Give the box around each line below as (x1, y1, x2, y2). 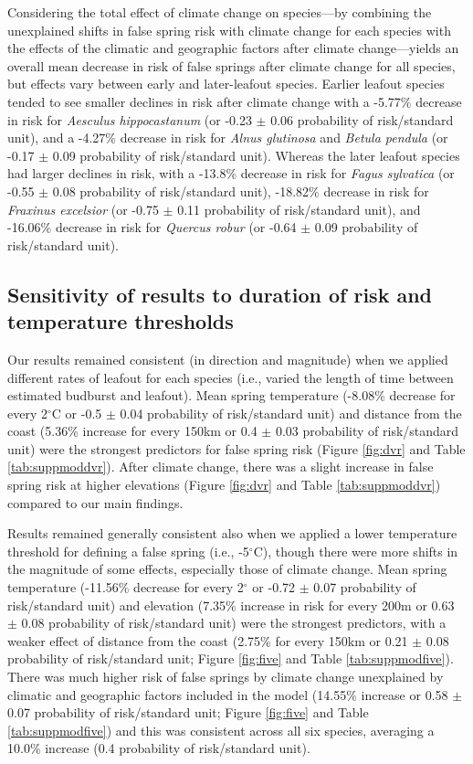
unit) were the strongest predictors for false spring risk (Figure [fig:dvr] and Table (7, 439, 466, 458)
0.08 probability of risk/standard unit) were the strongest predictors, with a (21, 613, 447, 632)
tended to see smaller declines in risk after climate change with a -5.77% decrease (7, 91, 462, 111)
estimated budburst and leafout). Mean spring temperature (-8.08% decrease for (7, 386, 456, 405)
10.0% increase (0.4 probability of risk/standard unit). (7, 738, 310, 758)
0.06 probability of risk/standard (270, 110, 454, 129)
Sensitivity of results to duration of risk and (7, 280, 433, 308)
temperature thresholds (7, 307, 234, 335)
